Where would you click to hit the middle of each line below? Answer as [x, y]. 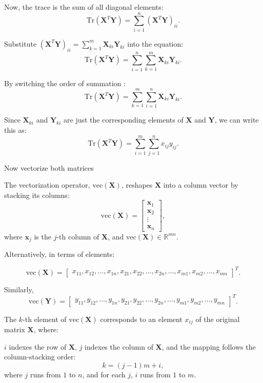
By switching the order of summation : [65, 83]
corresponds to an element [141, 319]
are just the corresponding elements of [124, 120]
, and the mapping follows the [209, 346]
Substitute [21, 43]
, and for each [104, 374]
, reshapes [137, 185]
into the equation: [155, 43]
